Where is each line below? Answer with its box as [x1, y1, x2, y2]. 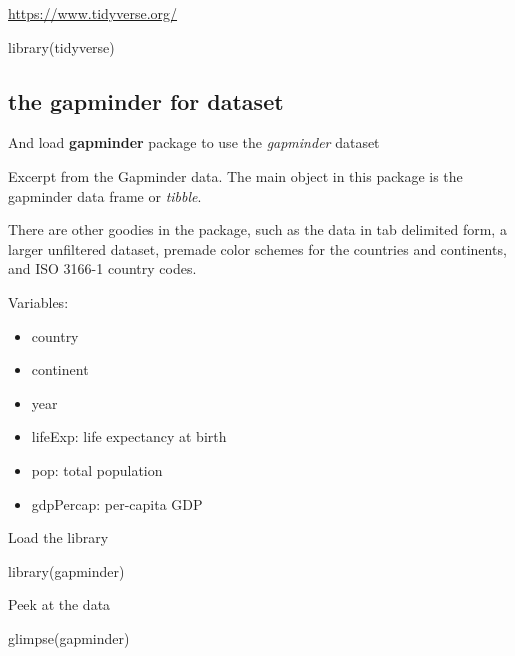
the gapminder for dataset [8, 85, 284, 116]
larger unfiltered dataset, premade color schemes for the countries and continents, [8, 238, 507, 259]
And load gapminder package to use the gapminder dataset [8, 132, 380, 153]
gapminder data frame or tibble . [8, 185, 202, 206]
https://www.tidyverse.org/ [8, 3, 178, 23]
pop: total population [31, 459, 163, 480]
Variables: [8, 291, 69, 312]
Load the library [8, 527, 109, 548]
